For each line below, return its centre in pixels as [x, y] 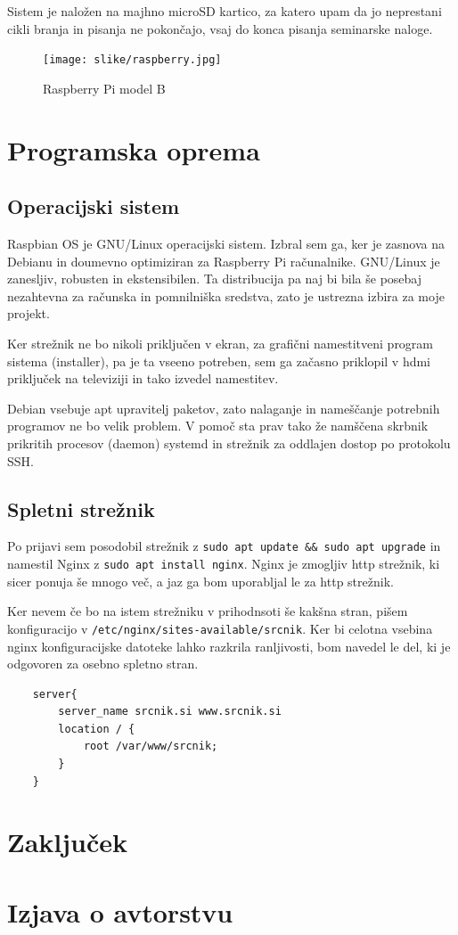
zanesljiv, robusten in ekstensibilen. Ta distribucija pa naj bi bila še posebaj [215, 279]
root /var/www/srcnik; [151, 746]
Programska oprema [134, 149]
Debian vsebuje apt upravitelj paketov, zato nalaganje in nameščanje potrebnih [224, 408]
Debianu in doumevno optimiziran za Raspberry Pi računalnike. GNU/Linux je [224, 261]
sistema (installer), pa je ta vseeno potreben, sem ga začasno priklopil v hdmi [219, 361]
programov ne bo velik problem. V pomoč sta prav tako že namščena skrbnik [218, 426]
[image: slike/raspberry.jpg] [132, 60]
